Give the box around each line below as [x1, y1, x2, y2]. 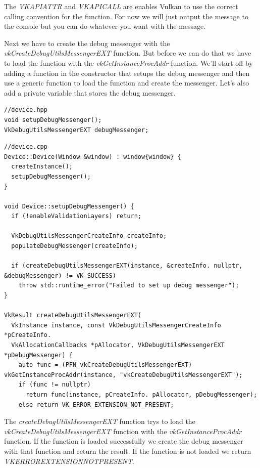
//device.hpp [4, 106, 47, 114]
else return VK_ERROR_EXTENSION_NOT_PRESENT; [18, 401, 174, 408]
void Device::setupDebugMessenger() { [4, 202, 134, 210]
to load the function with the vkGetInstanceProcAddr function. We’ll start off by [4, 57, 253, 68]
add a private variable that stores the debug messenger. [4, 87, 176, 98]
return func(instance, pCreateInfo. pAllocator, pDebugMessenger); [25, 391, 257, 398]
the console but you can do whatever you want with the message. [4, 21, 206, 31]
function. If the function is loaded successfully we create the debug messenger [4, 436, 243, 446]
